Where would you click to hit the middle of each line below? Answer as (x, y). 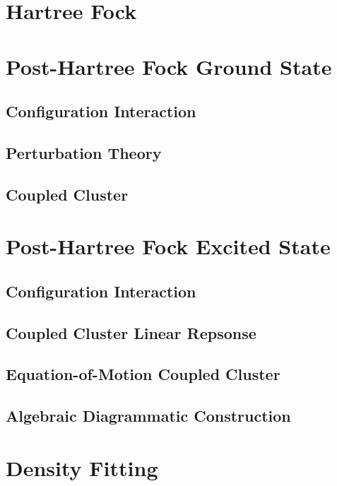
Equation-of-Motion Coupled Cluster (143, 374)
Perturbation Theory (84, 152)
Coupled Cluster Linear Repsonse (131, 332)
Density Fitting (82, 467)
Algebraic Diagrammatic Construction (148, 416)
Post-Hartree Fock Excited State (168, 246)
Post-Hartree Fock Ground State (169, 66)
